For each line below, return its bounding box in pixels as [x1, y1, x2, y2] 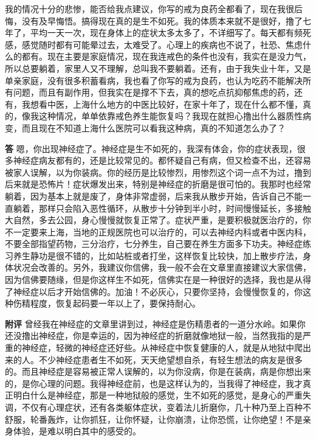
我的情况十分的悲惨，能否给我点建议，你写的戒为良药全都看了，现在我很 [5, 2, 294, 15]
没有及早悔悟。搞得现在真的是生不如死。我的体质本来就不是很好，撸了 [21, 14, 303, 27]
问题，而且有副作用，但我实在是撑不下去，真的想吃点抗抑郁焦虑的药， [13, 86, 294, 99]
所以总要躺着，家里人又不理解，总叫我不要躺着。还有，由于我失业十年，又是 [5, 61, 311, 74]
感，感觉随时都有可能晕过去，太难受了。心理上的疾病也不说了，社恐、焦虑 [5, 38, 303, 50]
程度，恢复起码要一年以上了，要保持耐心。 [30, 297, 201, 310]
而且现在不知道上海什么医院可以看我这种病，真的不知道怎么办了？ [21, 121, 286, 134]
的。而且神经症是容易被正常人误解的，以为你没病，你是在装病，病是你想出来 [5, 365, 311, 378]
